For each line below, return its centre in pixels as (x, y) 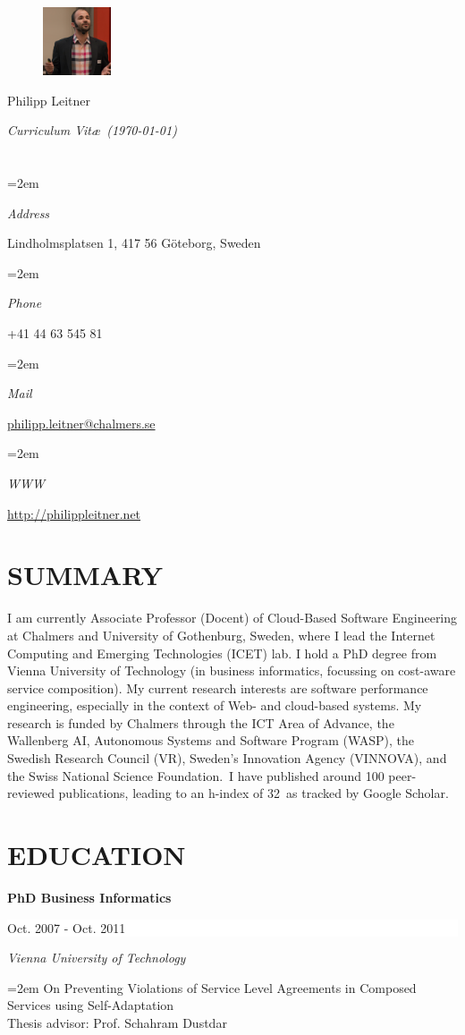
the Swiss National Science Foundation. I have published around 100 (196, 775)
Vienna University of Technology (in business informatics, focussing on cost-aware (232, 670)
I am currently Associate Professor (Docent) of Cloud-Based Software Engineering (232, 618)
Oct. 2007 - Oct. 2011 (67, 927)
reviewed (31, 793)
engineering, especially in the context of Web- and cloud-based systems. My (215, 705)
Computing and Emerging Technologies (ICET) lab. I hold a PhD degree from (222, 653)
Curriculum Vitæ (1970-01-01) (92, 130)
